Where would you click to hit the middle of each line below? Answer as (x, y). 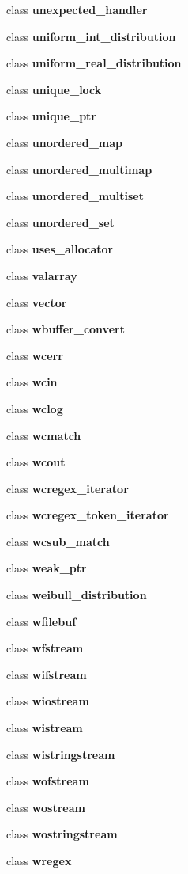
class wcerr (35, 355)
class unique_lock (54, 89)
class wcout (36, 462)
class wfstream (45, 648)
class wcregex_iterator (68, 488)
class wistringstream (61, 754)
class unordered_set (60, 222)
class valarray (42, 275)
